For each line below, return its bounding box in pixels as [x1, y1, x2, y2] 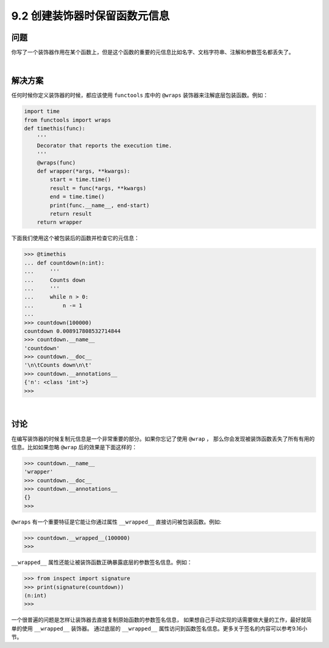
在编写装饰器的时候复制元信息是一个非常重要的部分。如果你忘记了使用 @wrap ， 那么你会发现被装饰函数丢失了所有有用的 [11, 435, 315, 442]
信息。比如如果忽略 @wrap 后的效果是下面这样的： [11, 443, 138, 450]
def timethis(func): [24, 125, 85, 132]
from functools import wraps [24, 116, 111, 123]
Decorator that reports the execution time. [37, 142, 172, 149]
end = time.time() [49, 193, 105, 201]
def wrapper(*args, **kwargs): [37, 168, 130, 175]
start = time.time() [49, 176, 111, 183]
